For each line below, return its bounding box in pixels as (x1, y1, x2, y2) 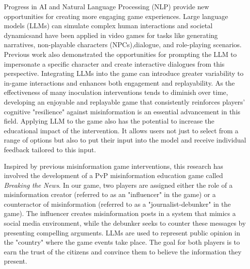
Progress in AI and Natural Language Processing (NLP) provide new (4, 1, 209, 11)
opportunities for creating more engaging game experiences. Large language (4, 11, 228, 21)
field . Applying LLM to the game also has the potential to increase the (4, 116, 215, 126)
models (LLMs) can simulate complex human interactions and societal (4, 20, 213, 31)
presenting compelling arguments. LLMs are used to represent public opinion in (4, 227, 240, 237)
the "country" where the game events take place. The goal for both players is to (4, 237, 240, 247)
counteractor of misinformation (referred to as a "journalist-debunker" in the (4, 198, 231, 209)
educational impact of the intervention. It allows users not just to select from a (4, 125, 239, 135)
